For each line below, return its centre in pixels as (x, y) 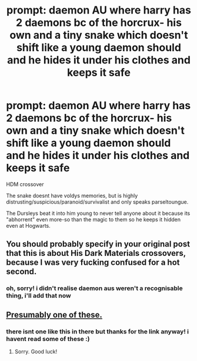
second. (21, 271)
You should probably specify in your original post (98, 244)
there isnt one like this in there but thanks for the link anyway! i (98, 331)
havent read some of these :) (48, 339)
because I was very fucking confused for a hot (93, 263)
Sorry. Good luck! (36, 351)
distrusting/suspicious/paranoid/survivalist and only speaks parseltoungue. (97, 202)
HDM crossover (25, 184)
